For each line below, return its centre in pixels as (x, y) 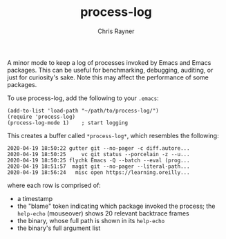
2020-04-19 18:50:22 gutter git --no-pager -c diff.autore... (98, 148)
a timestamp (35, 198)
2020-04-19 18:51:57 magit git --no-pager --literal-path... (98, 166)
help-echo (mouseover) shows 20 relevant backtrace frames (103, 213)
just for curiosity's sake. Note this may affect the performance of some (108, 77)
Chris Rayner (116, 31)
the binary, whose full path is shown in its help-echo (91, 220)
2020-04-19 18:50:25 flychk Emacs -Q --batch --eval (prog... (98, 160)
